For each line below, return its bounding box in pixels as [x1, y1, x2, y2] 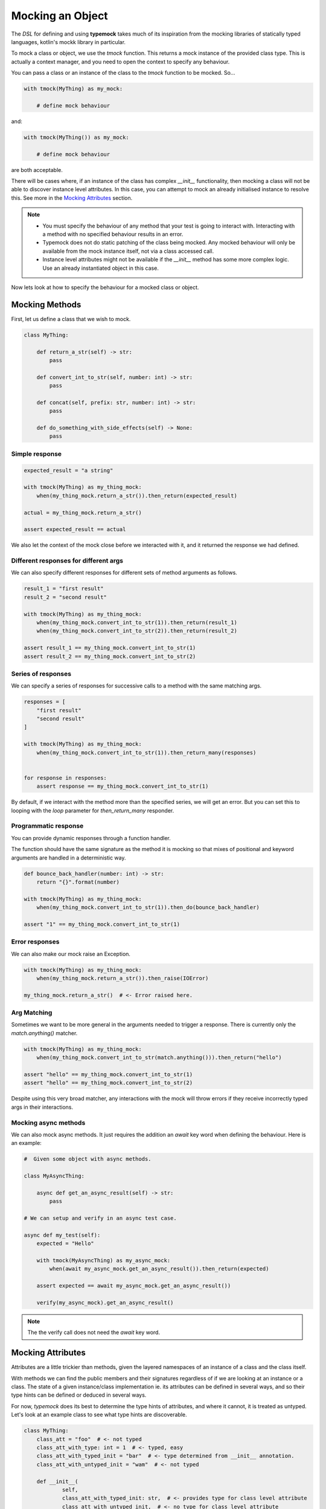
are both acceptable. [11, 166, 63, 173]
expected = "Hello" [36, 1240, 95, 1247]
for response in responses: [24, 774, 107, 781]
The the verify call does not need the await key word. [27, 1329, 160, 1336]
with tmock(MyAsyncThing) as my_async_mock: [36, 1257, 171, 1264]
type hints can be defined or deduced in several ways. [11, 1391, 147, 1399]
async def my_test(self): [24, 1231, 101, 1239]
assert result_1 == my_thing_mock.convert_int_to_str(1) [24, 645, 196, 651]
